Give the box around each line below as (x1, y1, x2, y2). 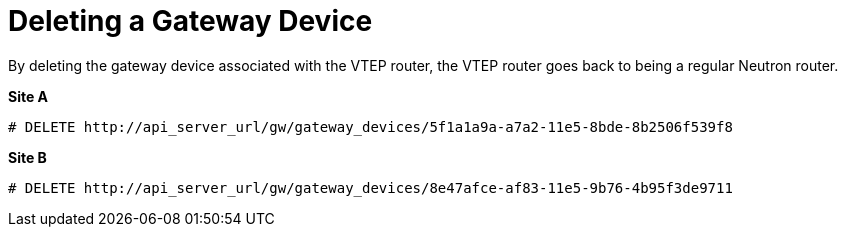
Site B (8, 148, 47, 166)
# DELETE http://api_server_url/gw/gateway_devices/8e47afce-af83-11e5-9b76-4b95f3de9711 (8, 179, 733, 196)
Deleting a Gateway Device (8, 4, 373, 38)
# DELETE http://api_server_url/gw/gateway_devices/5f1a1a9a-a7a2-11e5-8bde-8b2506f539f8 (8, 118, 733, 135)
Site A (8, 87, 49, 105)
